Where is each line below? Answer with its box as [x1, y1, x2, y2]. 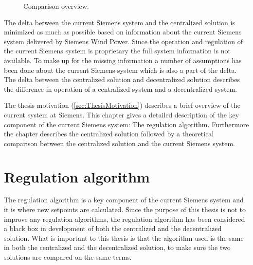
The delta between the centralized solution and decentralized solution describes [4, 74, 240, 84]
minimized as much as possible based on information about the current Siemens [4, 27, 242, 37]
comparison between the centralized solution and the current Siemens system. [4, 138, 235, 148]
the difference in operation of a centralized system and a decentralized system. [4, 83, 237, 94]
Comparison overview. [23, 1, 89, 11]
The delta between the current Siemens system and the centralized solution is [4, 17, 235, 27]
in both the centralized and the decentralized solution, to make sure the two [4, 242, 231, 252]
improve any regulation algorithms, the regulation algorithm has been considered [4, 214, 245, 224]
